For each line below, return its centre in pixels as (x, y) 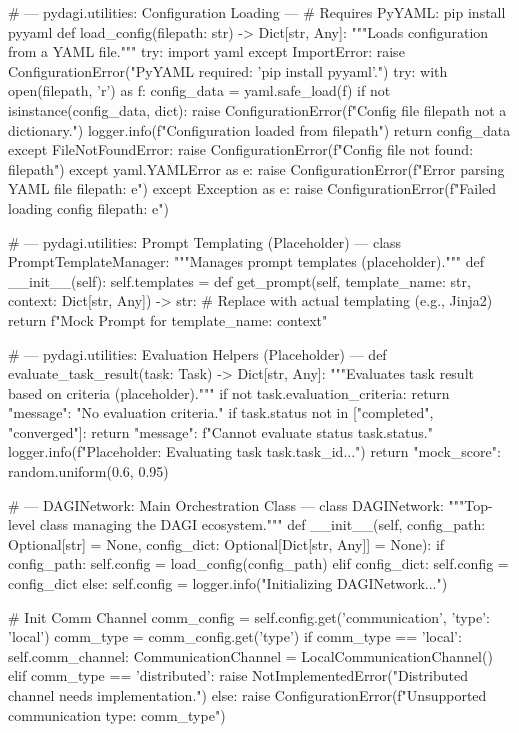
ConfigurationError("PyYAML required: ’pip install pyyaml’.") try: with (228, 70)
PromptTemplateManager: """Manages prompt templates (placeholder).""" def (246, 261)
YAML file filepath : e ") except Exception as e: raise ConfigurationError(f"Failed (252, 188)
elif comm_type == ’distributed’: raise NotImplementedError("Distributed (238, 675)
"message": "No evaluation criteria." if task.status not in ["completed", (221, 412)
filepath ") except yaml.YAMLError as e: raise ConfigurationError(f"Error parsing (256, 168)
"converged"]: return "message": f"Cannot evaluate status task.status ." (220, 431)
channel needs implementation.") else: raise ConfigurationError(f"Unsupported (247, 695)
